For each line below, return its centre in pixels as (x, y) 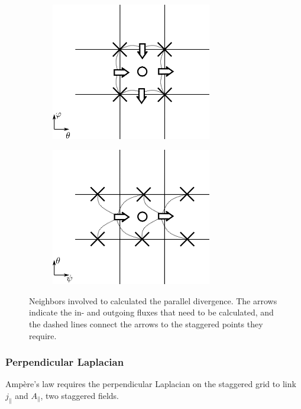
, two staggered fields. (80, 395)
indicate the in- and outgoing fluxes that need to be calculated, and (151, 312)
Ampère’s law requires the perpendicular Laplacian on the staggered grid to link (151, 384)
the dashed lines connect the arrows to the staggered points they (146, 323)
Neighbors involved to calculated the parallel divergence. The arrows (153, 300)
